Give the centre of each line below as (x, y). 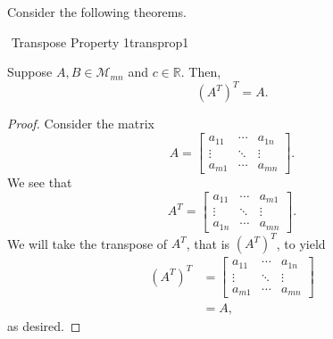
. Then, (201, 72)
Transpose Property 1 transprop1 (100, 41)
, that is (208, 243)
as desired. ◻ (44, 326)
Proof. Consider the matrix (81, 124)
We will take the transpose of (87, 243)
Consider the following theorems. (97, 12)
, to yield (301, 243)
